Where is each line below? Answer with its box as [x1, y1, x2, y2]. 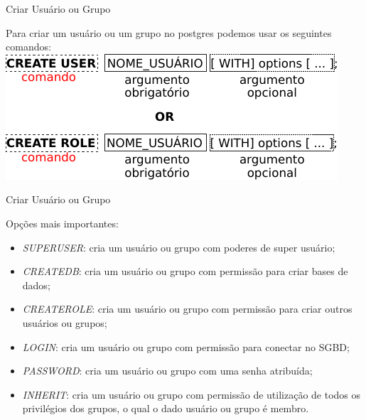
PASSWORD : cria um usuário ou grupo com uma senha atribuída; [22, 363, 313, 378]
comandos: [6, 39, 51, 54]
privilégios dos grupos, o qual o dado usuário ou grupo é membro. [22, 401, 309, 416]
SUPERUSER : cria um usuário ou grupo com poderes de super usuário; [22, 239, 335, 254]
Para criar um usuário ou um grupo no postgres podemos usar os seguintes [6, 25, 332, 40]
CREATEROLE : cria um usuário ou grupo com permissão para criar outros [22, 301, 352, 316]
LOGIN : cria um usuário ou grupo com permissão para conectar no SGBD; [22, 339, 350, 354]
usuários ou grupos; [22, 315, 107, 330]
